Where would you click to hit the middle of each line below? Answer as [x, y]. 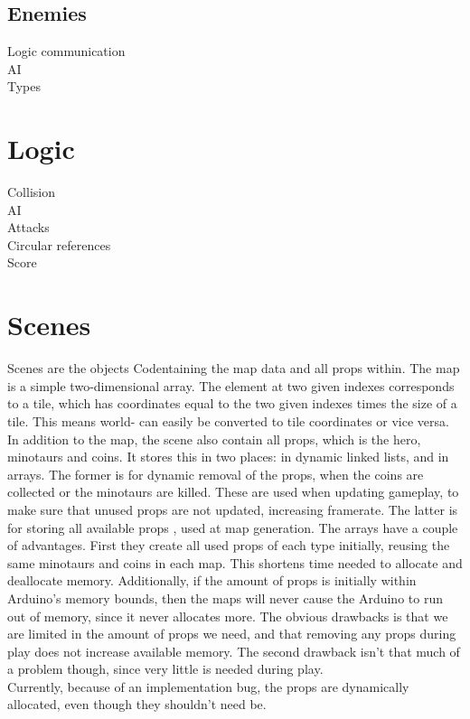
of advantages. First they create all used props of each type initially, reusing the [229, 545]
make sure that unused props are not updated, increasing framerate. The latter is [233, 509]
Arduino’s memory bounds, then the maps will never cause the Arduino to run [225, 598]
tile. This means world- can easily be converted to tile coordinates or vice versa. [228, 420]
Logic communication [66, 51]
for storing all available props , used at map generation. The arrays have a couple [233, 527]
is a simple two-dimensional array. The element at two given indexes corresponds [231, 385]
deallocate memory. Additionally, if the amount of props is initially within [212, 580]
